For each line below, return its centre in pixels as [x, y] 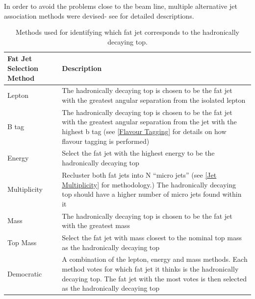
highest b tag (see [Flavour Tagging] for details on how [144, 131]
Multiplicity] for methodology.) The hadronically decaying [149, 184]
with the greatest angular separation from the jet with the [149, 122]
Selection [23, 68]
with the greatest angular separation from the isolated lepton [154, 100]
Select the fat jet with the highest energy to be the [138, 153]
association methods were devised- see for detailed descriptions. [99, 15]
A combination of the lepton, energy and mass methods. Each [155, 259]
